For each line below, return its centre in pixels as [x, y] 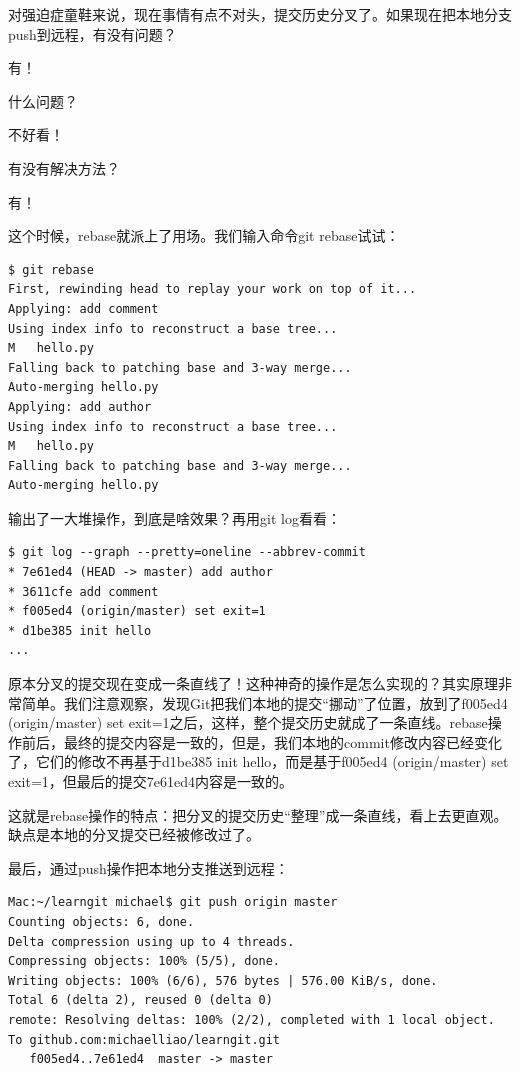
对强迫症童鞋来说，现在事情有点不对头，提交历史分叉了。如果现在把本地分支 [260, 14]
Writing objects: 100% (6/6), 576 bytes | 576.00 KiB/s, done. [223, 980]
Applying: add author [80, 406]
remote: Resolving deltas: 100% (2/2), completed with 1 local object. [251, 1019]
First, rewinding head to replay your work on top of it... [212, 289]
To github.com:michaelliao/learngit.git [144, 1039]
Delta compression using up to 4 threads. [151, 941]
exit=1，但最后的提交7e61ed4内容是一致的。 [151, 781]
